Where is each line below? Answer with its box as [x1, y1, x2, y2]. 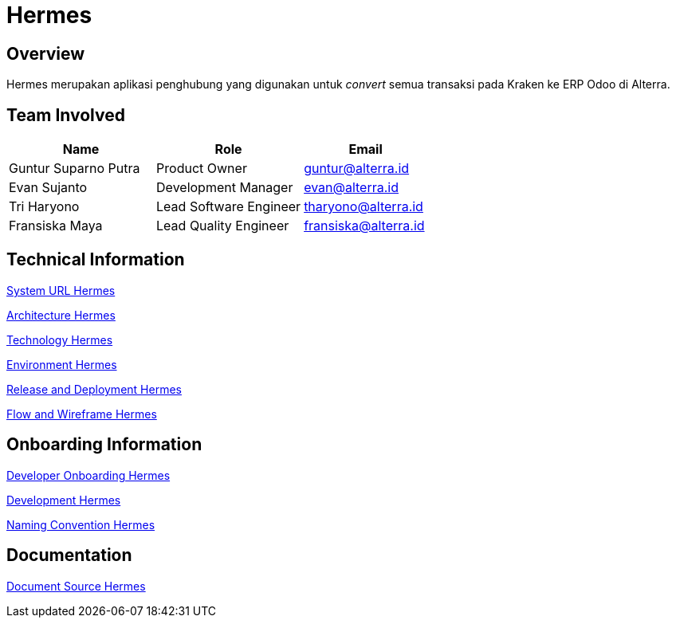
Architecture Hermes [6, 308, 116, 322]
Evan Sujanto [9, 179, 88, 196]
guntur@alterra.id [304, 160, 410, 177]
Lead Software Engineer [156, 198, 301, 215]
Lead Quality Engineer [156, 218, 289, 234]
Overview [6, 43, 85, 64]
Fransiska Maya [9, 218, 103, 234]
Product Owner [156, 160, 247, 177]
